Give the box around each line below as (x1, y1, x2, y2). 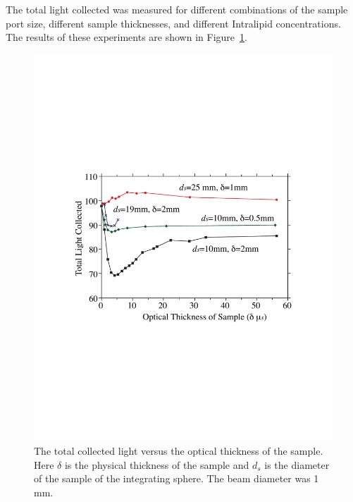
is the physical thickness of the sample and (64, 457, 249, 472)
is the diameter (264, 457, 330, 472)
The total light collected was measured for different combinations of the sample (6, 2, 348, 16)
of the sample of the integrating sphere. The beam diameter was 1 (34, 471, 319, 486)
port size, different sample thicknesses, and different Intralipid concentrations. (6, 16, 341, 30)
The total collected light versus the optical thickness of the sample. (34, 443, 323, 458)
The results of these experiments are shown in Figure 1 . (6, 30, 247, 44)
